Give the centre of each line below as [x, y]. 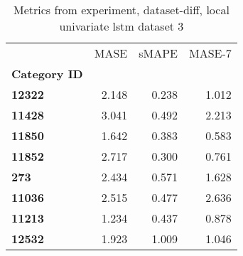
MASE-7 [210, 53]
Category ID [47, 74]
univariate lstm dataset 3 [121, 26]
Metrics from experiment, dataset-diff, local [121, 10]
